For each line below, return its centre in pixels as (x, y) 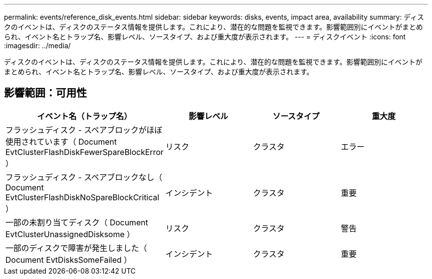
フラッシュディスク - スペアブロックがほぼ (84, 130)
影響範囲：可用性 (45, 93)
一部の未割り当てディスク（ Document (77, 222)
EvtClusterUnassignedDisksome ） (70, 234)
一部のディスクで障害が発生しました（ (76, 248)
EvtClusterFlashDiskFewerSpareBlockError (85, 152)
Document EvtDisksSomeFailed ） (69, 260)
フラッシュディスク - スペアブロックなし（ (84, 177)
